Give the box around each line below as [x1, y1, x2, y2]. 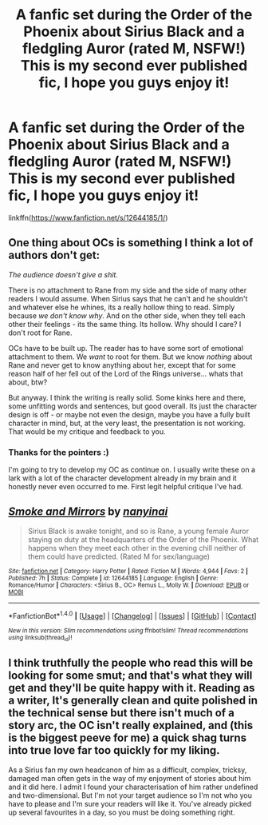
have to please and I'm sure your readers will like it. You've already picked [8, 799, 252, 808]
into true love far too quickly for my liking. [8, 743, 221, 757]
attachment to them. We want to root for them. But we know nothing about [8, 352, 253, 361]
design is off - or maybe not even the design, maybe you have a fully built [8, 409, 250, 419]
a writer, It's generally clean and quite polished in [8, 694, 258, 707]
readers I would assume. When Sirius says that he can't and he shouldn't [8, 293, 248, 303]
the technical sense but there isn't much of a [8, 706, 235, 720]
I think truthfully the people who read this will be [8, 656, 254, 670]
